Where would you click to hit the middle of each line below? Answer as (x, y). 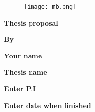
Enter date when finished (47, 105)
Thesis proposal (31, 22)
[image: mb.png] (50, 7)
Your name (23, 55)
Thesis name (26, 72)
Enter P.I (20, 89)
